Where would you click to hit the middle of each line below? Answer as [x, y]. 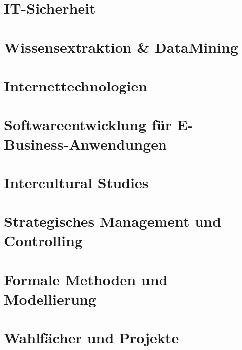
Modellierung [50, 299]
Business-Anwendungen [86, 144]
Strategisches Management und [113, 221]
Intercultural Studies [76, 182]
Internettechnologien [76, 85]
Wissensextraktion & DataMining [121, 47]
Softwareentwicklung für [88, 124]
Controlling [43, 241]
